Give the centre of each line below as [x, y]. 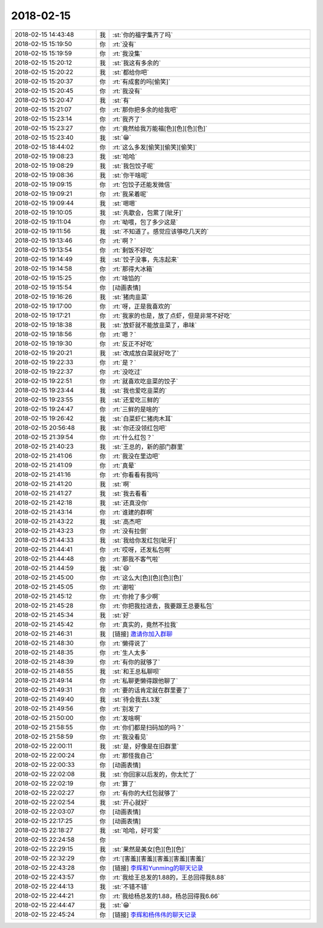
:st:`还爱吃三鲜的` [137, 400]
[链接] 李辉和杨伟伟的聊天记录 [154, 915]
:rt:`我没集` [127, 53]
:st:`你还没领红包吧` [140, 428]
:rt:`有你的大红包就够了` [145, 793]
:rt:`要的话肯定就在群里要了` [151, 690]
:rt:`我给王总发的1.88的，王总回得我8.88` [169, 877]
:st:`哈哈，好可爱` [137, 830]
